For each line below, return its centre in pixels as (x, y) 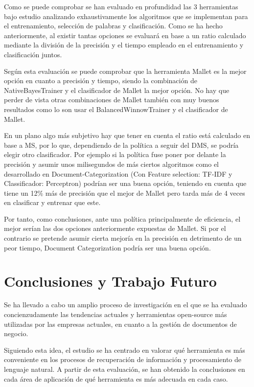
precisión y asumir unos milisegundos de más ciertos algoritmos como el (111, 164)
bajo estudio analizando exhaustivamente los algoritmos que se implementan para (126, 16)
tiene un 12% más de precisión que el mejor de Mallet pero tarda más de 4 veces (125, 193)
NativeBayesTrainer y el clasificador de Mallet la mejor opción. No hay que (117, 90)
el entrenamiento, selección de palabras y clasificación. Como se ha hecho (113, 26)
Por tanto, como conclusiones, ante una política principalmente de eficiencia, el (122, 218)
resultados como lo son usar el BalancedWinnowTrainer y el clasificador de (116, 109)
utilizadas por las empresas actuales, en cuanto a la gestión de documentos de (120, 324)
